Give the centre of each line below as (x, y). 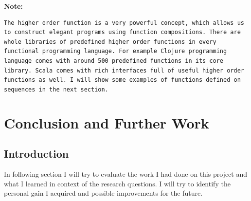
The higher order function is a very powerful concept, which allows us (124, 23)
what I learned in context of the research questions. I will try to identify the (117, 183)
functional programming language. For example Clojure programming (116, 51)
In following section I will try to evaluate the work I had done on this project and (125, 174)
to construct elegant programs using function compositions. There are (122, 32)
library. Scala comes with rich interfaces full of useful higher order (124, 70)
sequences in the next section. (56, 89)
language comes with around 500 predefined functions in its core (114, 61)
